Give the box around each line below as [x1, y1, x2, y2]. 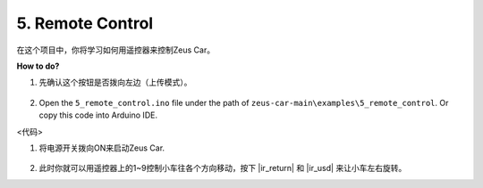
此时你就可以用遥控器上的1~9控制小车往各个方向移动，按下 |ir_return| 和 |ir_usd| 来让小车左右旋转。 [38, 163, 407, 174]
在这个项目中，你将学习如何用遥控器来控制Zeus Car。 [16, 45, 215, 55]
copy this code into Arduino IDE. [38, 110, 158, 120]
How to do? [16, 61, 60, 71]
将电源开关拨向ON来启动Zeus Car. [38, 143, 165, 153]
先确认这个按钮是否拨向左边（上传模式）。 [38, 77, 192, 88]
